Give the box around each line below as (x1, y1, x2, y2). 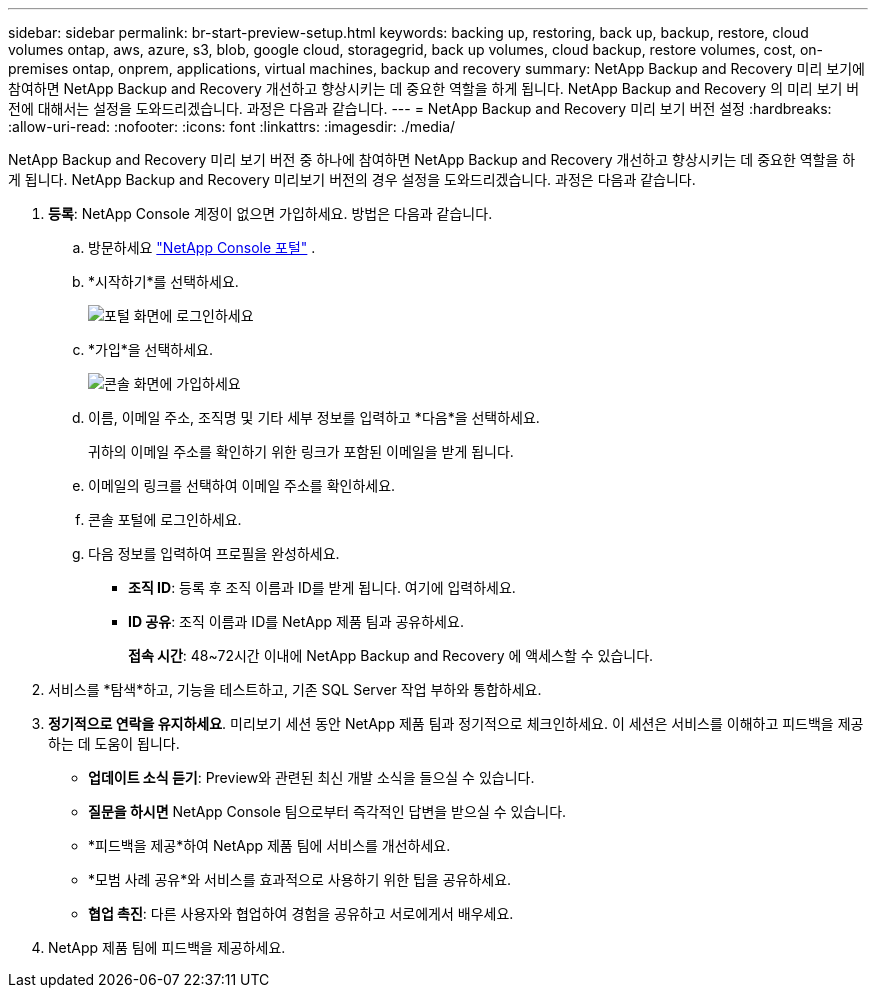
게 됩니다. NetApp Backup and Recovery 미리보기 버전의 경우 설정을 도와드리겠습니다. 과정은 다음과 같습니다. (8, 171, 696, 188)
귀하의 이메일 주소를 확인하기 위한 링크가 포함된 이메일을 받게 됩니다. (88, 443, 514, 460)
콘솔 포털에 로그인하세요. (88, 511, 242, 528)
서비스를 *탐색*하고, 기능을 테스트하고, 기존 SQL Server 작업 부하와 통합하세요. (48, 681, 542, 698)
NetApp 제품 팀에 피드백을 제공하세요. (48, 939, 286, 956)
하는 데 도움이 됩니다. (48, 735, 180, 752)
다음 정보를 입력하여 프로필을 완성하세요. (88, 545, 340, 562)
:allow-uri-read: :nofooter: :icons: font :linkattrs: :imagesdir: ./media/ (8, 118, 456, 135)
